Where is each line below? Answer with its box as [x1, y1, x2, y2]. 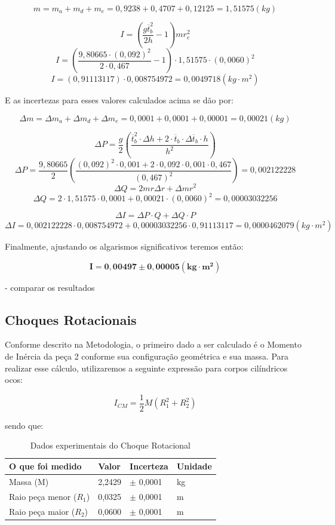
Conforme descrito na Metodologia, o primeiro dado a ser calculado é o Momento [5, 338, 302, 351]
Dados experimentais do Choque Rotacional [30, 439, 190, 452]
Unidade [176, 460, 212, 472]
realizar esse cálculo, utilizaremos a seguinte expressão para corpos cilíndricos [5, 361, 288, 374]
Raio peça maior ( [9, 505, 75, 517]
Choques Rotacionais [5, 310, 137, 328]
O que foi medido [9, 460, 82, 472]
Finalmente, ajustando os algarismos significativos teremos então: [5, 240, 244, 253]
